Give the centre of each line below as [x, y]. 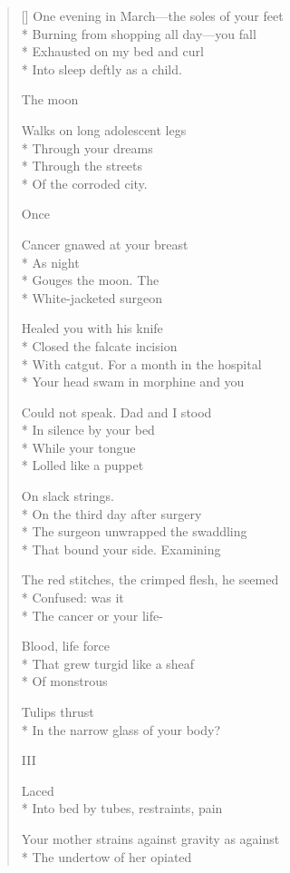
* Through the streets [82, 166]
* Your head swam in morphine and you [133, 382]
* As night [50, 262]
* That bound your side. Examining [121, 549]
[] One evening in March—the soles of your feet [152, 15]
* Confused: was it [72, 598]
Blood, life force [65, 646]
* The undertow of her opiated [106, 856]
